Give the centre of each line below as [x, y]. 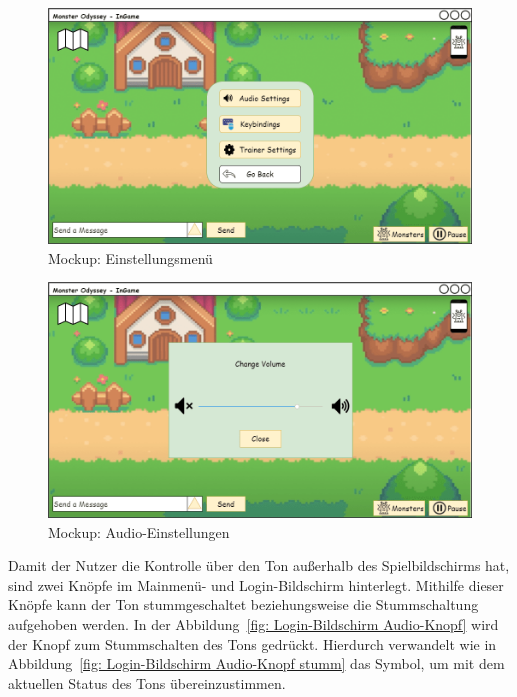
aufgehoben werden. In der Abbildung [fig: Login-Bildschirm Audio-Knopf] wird [253, 624]
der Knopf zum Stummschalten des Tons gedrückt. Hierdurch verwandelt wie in [252, 643]
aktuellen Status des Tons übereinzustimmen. [147, 682]
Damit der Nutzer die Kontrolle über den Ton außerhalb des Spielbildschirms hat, [259, 565]
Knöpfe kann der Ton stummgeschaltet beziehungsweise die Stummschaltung [243, 604]
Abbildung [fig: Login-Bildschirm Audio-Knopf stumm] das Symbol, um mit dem [256, 663]
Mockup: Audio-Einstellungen [139, 531]
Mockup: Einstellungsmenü [130, 257]
